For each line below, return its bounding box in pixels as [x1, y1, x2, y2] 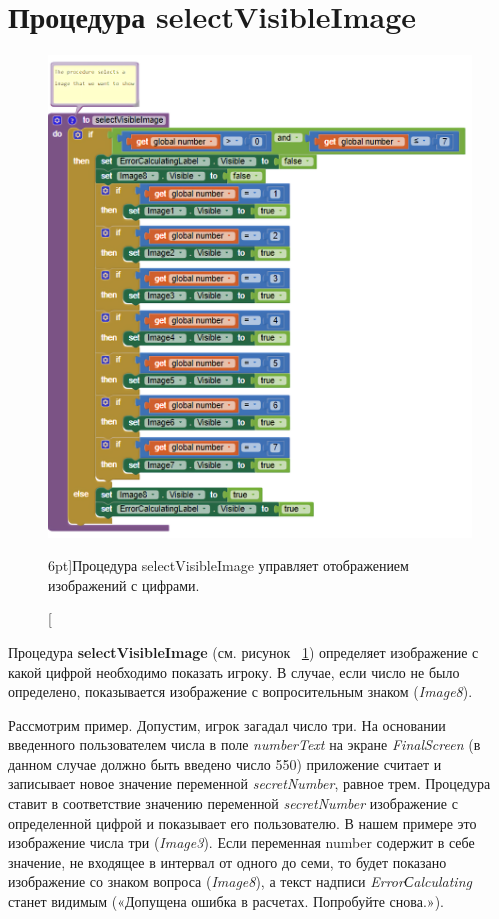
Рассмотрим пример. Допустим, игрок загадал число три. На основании [8, 714, 446, 735]
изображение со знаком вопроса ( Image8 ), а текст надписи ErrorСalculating [8, 871, 472, 892]
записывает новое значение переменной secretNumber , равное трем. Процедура [8, 773, 491, 794]
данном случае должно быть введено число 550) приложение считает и [8, 753, 442, 774]
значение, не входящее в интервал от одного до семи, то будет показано [8, 851, 447, 872]
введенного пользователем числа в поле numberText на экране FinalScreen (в [8, 734, 481, 755]
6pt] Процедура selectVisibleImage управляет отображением [48, 555, 409, 576]
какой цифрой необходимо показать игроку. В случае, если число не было [8, 661, 460, 682]
